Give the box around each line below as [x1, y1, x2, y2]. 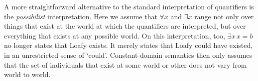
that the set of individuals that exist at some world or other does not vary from [4, 59, 247, 70]
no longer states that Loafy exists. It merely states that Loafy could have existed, [4, 40, 253, 50]
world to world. [4, 69, 51, 80]
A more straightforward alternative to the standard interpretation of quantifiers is [4, 1, 254, 11]
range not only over [194, 11, 254, 21]
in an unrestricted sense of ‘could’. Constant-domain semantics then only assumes [4, 49, 253, 60]
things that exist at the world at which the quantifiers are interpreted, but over [4, 21, 246, 31]
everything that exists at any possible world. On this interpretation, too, [4, 30, 225, 40]
